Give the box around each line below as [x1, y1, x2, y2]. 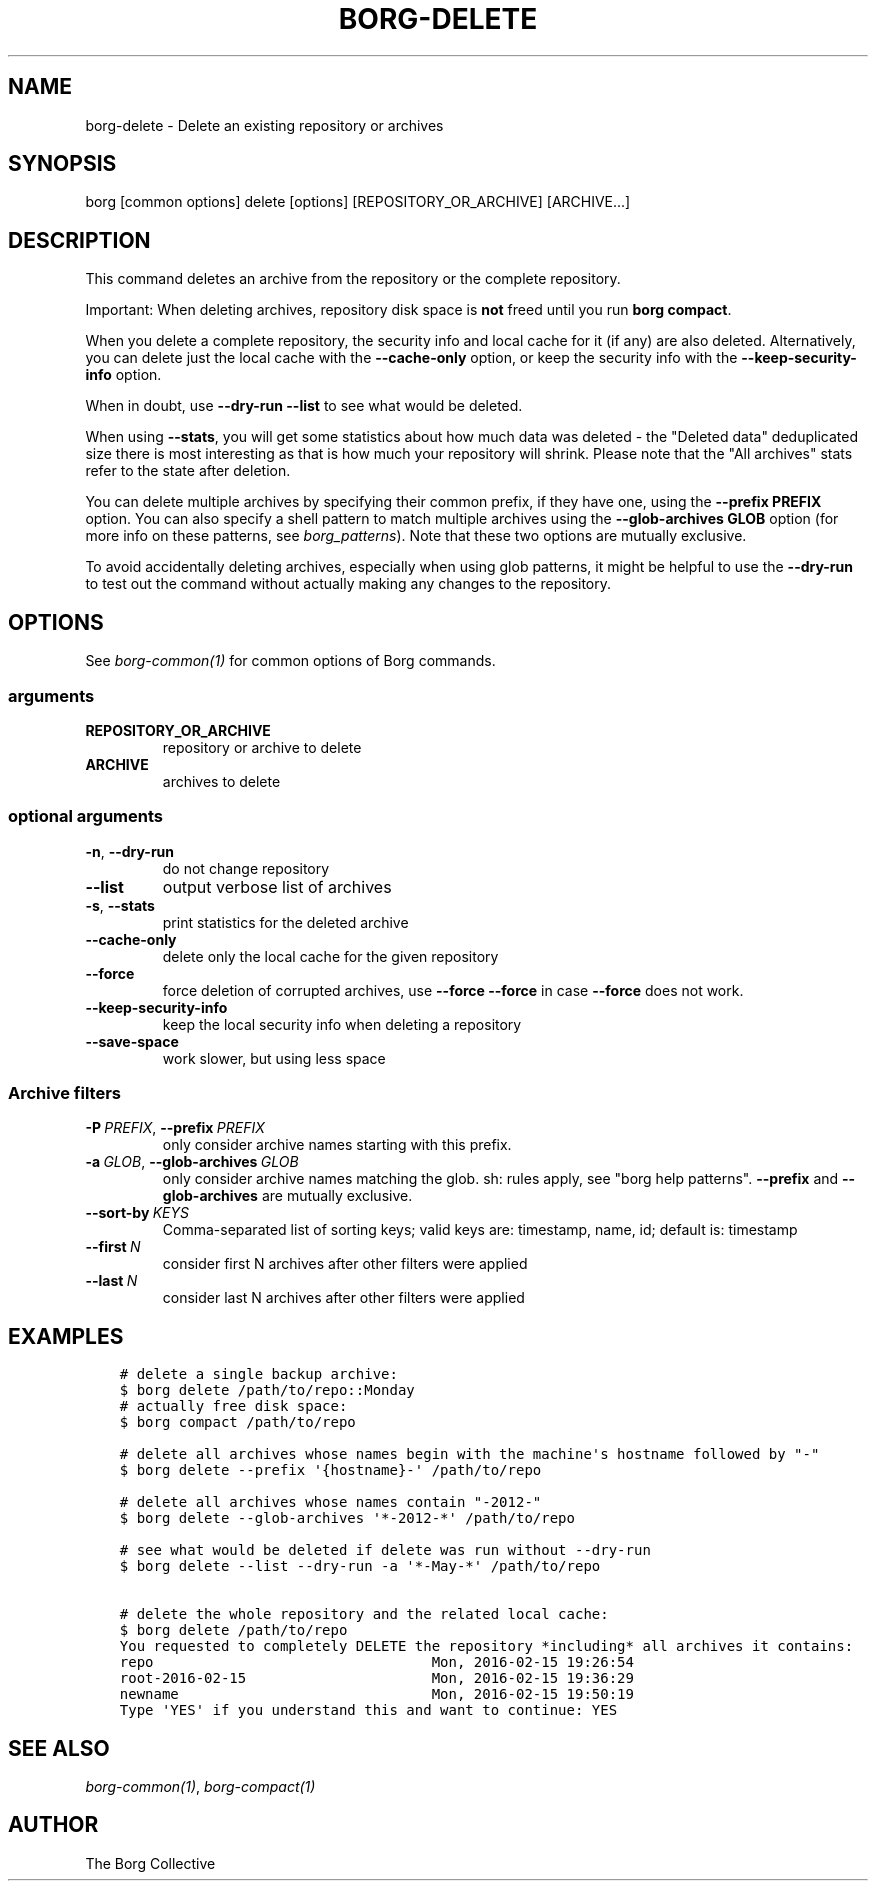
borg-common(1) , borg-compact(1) [85, 1778, 316, 1796]
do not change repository [162, 859, 330, 877]
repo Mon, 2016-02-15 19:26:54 [119, 1654, 634, 1671]
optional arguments [8, 806, 163, 827]
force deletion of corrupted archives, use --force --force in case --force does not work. [162, 981, 744, 999]
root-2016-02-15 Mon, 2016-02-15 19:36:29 [119, 1670, 634, 1687]
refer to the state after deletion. [85, 462, 291, 480]
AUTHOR [8, 1812, 99, 1838]
